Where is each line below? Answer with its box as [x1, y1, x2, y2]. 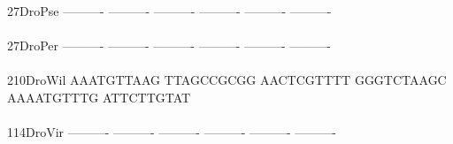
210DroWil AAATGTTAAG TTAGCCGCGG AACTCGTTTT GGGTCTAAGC [7, 71, 447, 89]
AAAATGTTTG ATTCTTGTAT [7, 87, 191, 106]
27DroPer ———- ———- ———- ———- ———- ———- [7, 36, 331, 55]
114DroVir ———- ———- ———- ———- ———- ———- [7, 123, 337, 141]
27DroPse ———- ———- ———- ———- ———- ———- [7, 2, 332, 19]
